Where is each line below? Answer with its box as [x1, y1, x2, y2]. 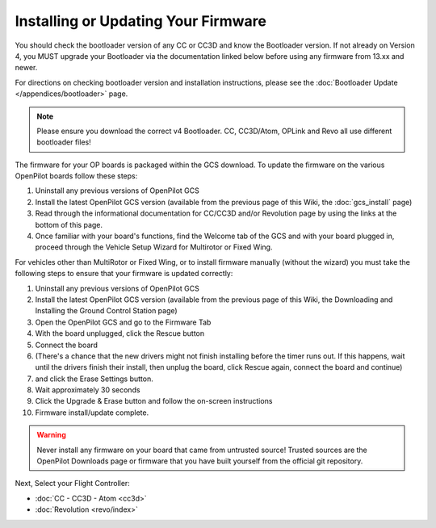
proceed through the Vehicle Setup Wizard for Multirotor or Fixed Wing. [35, 242, 273, 252]
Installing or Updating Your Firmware [15, 12, 266, 30]
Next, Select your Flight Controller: [15, 479, 131, 488]
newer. [15, 63, 38, 73]
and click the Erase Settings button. [35, 374, 153, 383]
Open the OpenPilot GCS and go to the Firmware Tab [35, 317, 212, 327]
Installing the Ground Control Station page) [35, 306, 178, 316]
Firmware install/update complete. [35, 408, 149, 417]
